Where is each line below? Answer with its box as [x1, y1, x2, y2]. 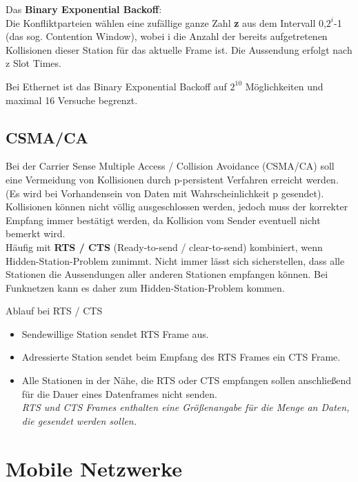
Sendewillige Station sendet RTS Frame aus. [21, 326, 209, 341]
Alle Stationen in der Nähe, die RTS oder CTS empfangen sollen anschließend [21, 373, 352, 388]
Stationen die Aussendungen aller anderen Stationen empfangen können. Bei [6, 267, 328, 281]
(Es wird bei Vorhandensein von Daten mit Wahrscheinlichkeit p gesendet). [6, 185, 324, 200]
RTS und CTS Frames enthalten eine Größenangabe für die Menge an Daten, [21, 400, 350, 414]
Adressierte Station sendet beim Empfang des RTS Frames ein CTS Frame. [21, 350, 341, 364]
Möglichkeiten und [245, 79, 324, 93]
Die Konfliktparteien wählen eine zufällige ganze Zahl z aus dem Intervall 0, [6, 15, 326, 30]
